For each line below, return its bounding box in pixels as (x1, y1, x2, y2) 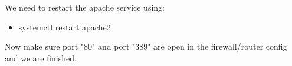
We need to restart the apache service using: (5, 1, 165, 13)
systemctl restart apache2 (18, 20, 111, 33)
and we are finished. (5, 51, 77, 64)
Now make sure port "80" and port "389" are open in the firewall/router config (5, 40, 287, 53)
